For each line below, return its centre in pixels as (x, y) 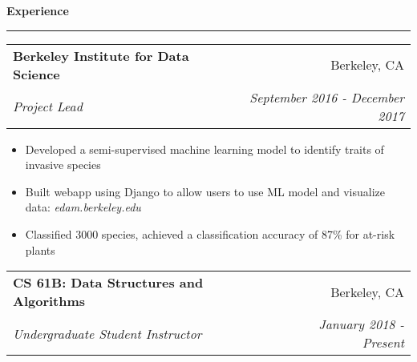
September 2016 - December (327, 97)
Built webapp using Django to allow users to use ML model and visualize (205, 191)
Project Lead (48, 107)
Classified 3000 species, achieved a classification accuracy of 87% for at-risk (210, 233)
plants (40, 249)
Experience (38, 10)
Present (383, 343)
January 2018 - (361, 324)
